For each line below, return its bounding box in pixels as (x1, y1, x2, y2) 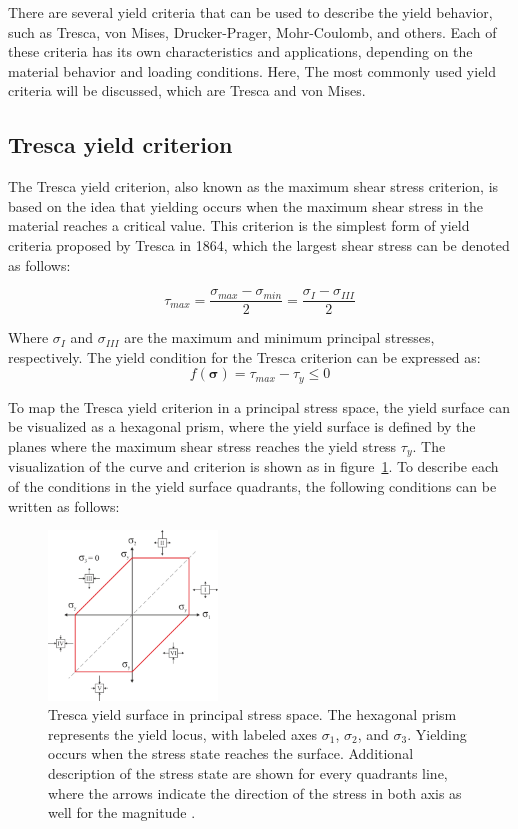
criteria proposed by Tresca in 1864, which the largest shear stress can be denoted (8, 234, 510, 255)
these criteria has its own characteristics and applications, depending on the (8, 41, 473, 62)
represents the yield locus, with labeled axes (48, 723, 318, 744)
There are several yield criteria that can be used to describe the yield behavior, (8, 2, 493, 22)
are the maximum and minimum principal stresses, (124, 327, 435, 348)
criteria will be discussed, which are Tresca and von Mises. (8, 80, 366, 101)
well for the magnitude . (48, 802, 196, 823)
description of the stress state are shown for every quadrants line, (48, 763, 448, 784)
